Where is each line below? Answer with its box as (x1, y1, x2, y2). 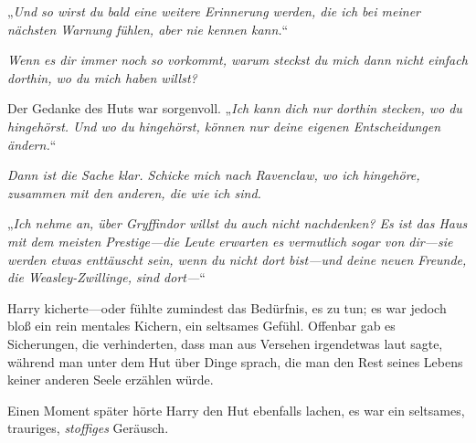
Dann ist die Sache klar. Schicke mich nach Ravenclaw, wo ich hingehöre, (7, 165, 420, 185)
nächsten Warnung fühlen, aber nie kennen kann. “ (7, 19, 289, 38)
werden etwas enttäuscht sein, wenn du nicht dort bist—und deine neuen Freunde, (7, 249, 467, 269)
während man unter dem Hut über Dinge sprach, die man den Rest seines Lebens (7, 352, 463, 371)
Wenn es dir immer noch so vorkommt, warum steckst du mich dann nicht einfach (7, 50, 468, 69)
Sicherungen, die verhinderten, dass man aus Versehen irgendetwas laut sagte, (7, 333, 443, 353)
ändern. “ (7, 134, 57, 153)
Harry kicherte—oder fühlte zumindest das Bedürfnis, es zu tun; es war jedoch (7, 298, 447, 317)
